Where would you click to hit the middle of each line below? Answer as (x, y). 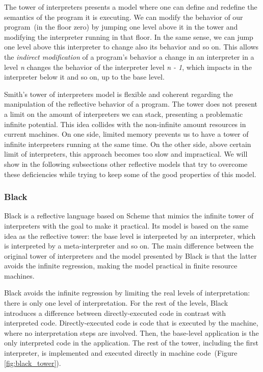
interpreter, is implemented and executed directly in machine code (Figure (121, 353)
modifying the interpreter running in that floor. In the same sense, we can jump (129, 36)
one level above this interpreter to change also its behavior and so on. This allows (131, 47)
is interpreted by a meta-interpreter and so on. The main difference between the (129, 246)
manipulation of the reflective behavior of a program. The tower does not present (131, 104)
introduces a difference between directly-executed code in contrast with (115, 313)
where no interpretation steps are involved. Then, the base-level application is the (131, 332)
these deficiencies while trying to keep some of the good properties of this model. (130, 174)
